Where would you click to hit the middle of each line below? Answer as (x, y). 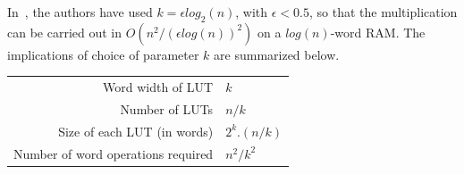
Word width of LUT (158, 87)
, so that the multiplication (384, 12)
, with (252, 12)
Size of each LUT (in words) (136, 131)
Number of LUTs (167, 108)
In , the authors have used (80, 12)
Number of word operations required (114, 153)
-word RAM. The (378, 32)
